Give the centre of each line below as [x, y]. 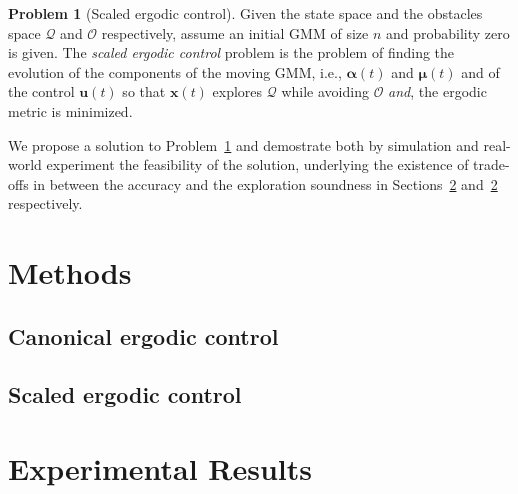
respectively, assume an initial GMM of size [235, 32]
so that [144, 91]
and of [480, 71]
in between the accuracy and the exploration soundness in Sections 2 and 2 [265, 183]
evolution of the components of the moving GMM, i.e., [175, 71]
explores [237, 91]
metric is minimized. [70, 110]
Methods [70, 272]
